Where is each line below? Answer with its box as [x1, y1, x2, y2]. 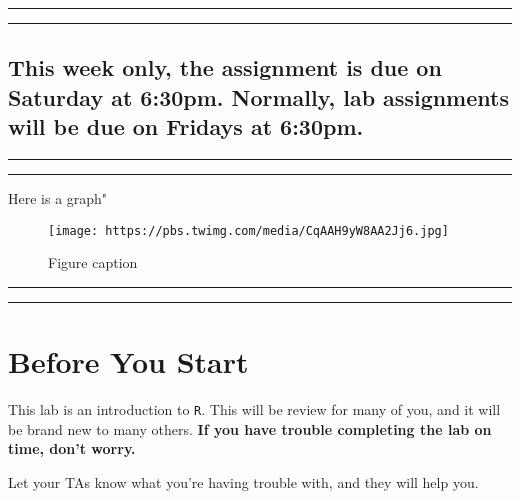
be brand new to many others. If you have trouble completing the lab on [8, 418, 492, 439]
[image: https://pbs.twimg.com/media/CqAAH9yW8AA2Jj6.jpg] [48, 223, 449, 238]
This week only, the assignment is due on [8, 52, 442, 83]
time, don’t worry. [8, 438, 136, 459]
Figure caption [48, 252, 138, 273]
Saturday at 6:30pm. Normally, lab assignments [8, 81, 509, 112]
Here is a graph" [8, 187, 108, 208]
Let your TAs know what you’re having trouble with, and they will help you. [8, 471, 479, 492]
